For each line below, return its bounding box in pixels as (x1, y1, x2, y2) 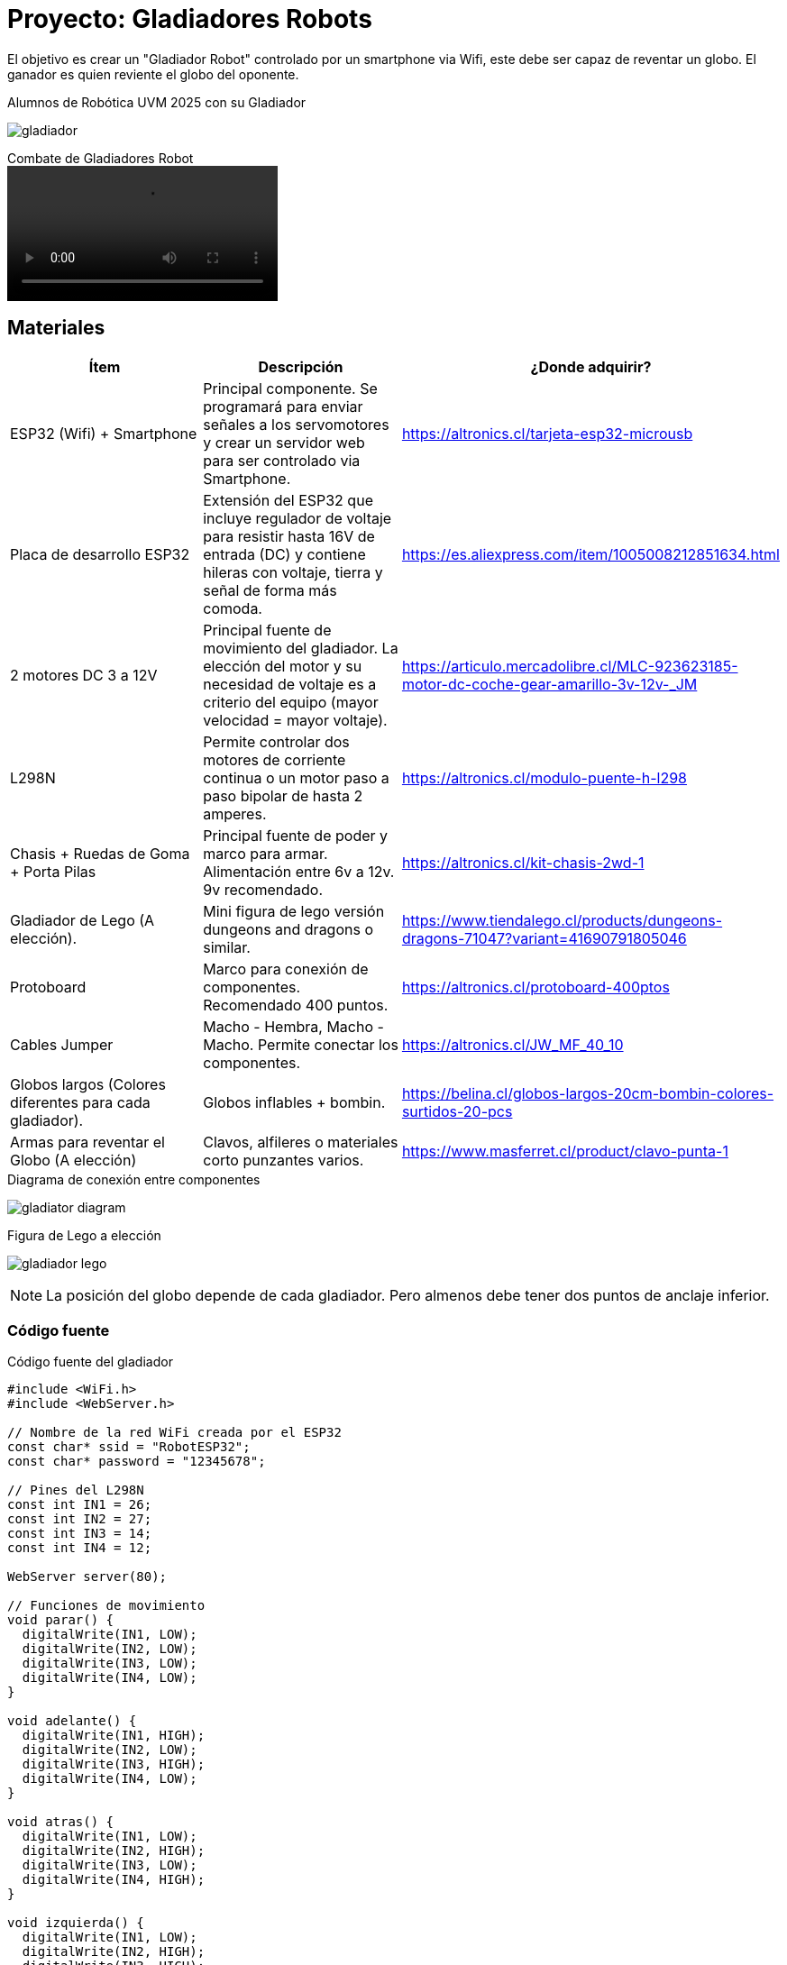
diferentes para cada (10, 1092, 151, 1111)
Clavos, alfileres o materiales (203, 1132, 398, 1151)
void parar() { (7, 1613, 114, 1628)
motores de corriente (203, 750, 346, 769)
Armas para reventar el (10, 1132, 165, 1151)
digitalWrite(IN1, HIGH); (22, 1728, 206, 1743)
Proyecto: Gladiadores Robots (7, 4, 372, 34)
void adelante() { (7, 1714, 137, 1729)
